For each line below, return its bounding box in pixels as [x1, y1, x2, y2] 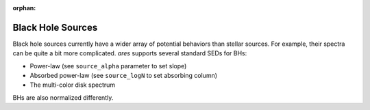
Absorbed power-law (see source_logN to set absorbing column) [29, 72, 218, 80]
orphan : [12, 4, 36, 12]
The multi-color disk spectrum [29, 81, 116, 89]
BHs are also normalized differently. [12, 93, 114, 102]
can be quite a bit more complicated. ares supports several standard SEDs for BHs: [12, 49, 247, 57]
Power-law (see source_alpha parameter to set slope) [29, 61, 187, 70]
